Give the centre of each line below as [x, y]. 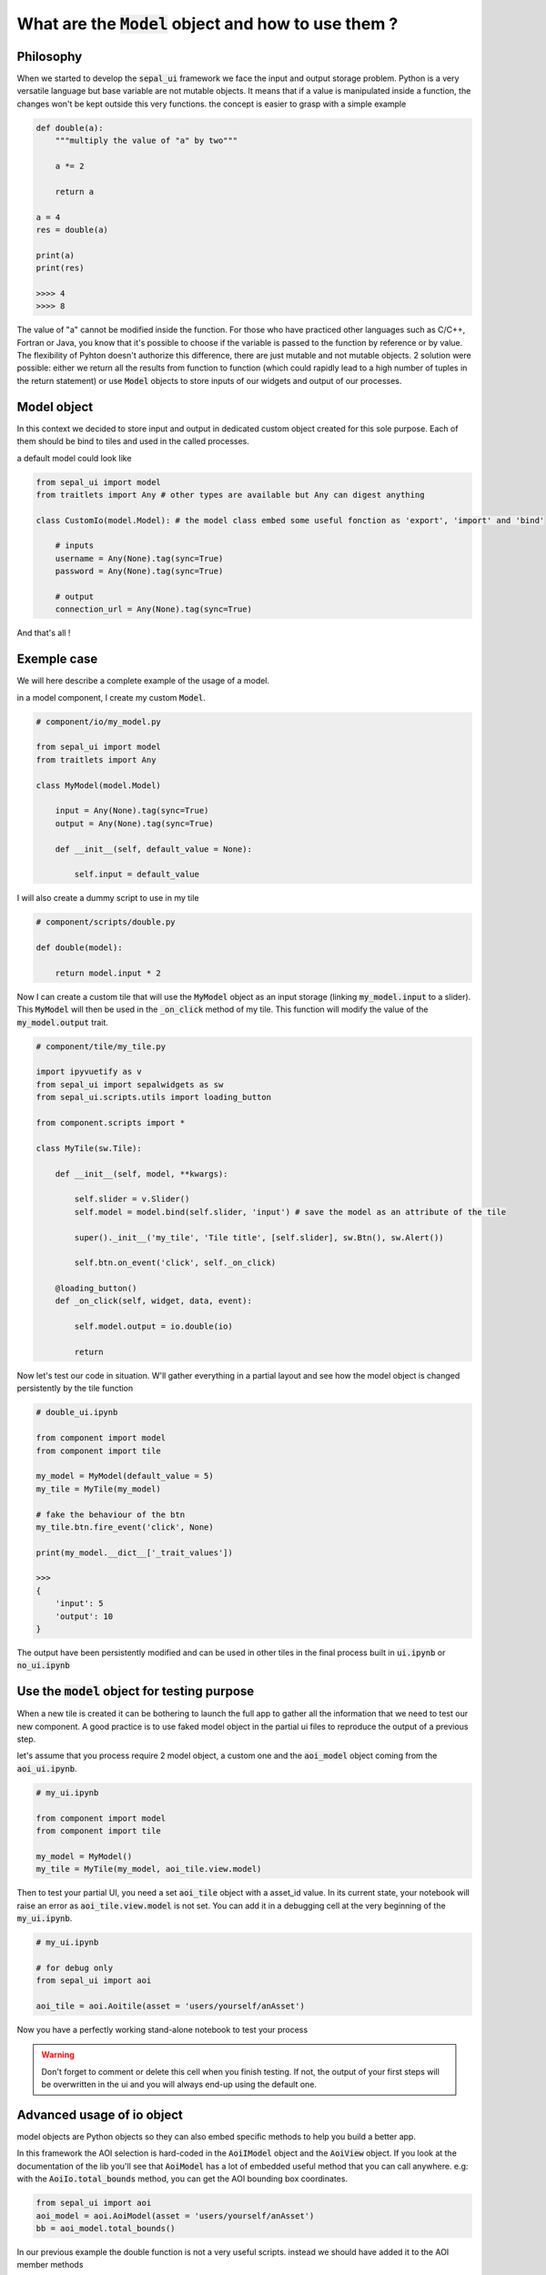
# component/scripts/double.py [106, 922]
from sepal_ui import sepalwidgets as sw [130, 1084]
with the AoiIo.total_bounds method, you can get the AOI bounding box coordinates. [182, 2179]
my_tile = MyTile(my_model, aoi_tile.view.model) [149, 1869]
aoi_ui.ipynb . [47, 1768]
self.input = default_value [137, 875]
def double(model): [79, 948]
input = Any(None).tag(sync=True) [132, 811]
